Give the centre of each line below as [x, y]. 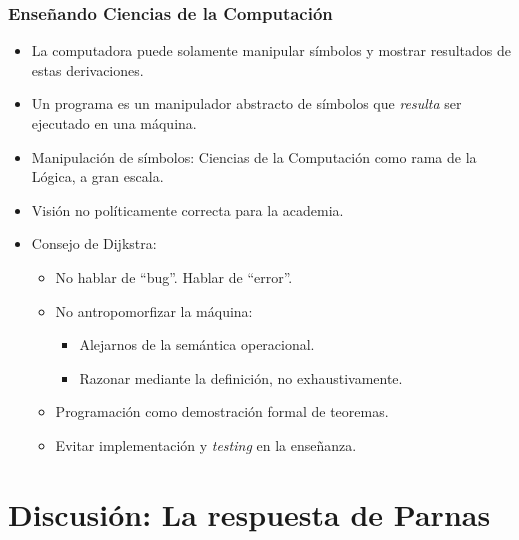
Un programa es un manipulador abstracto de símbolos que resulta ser [246, 103]
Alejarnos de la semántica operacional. [197, 344]
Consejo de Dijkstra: [94, 243]
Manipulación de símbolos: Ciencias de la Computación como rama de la [254, 156]
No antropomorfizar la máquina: [154, 310]
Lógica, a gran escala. [97, 176]
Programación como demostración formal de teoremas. [222, 411]
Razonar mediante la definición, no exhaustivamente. [241, 377]
